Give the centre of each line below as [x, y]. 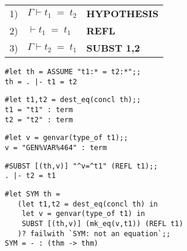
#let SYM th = [33, 194]
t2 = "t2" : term [39, 120]
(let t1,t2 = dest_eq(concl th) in [88, 204]
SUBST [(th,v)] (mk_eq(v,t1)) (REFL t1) [102, 223]
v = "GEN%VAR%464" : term [56, 147]
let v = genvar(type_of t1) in [83, 214]
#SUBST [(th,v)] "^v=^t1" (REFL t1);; [81, 166]
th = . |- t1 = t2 [41, 82]
